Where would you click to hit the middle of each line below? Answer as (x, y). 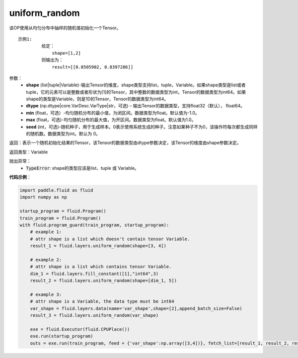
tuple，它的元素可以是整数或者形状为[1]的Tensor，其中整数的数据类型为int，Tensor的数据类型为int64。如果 (136, 92)
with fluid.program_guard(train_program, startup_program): (94, 225)
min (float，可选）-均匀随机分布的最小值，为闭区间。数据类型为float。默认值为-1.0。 (113, 113)
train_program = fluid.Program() (60, 218)
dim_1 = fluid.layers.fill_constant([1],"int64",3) (94, 274)
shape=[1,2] (67, 53)
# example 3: (46, 294)
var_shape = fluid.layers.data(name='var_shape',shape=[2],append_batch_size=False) (136, 308)
